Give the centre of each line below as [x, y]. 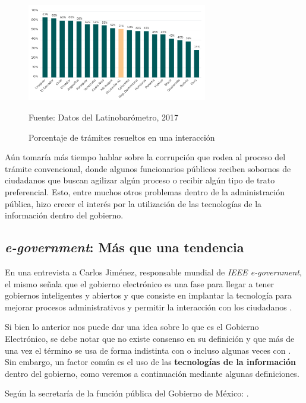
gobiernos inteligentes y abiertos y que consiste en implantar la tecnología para [148, 295]
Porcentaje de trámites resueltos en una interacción [122, 137]
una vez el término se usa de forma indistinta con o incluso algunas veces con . [148, 350]
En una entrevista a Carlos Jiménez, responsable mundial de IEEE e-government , [153, 272]
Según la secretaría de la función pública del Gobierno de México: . [127, 393]
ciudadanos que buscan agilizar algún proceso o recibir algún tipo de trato [140, 180]
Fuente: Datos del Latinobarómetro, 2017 [103, 117]
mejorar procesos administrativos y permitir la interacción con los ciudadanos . [149, 307]
